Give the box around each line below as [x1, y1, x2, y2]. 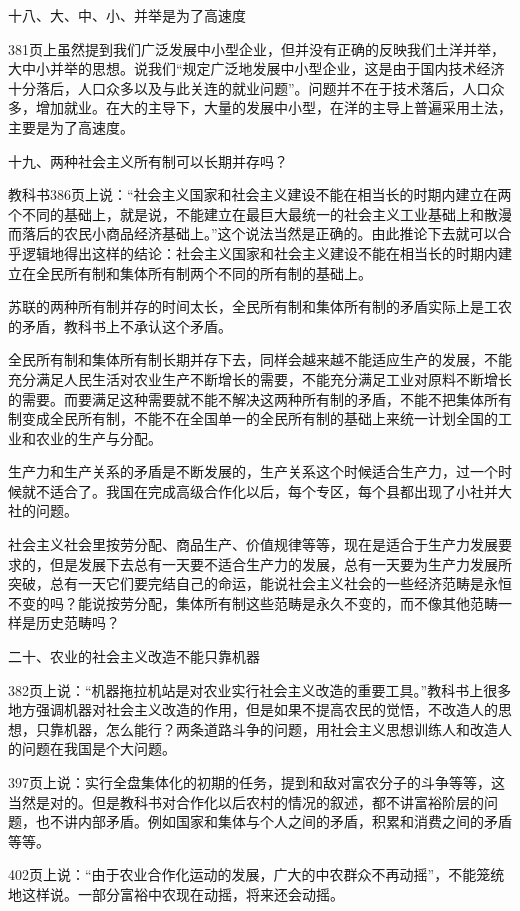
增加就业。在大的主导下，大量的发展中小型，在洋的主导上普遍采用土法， [35, 97, 512, 118]
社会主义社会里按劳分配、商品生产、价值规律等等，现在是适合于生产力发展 [8, 534, 498, 555]
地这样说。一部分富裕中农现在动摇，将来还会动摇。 [8, 883, 344, 904]
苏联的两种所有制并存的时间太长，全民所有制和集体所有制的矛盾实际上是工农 [8, 296, 512, 317]
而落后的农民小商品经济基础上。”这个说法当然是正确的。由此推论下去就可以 [8, 223, 498, 244]
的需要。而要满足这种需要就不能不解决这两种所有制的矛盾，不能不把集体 [8, 388, 484, 409]
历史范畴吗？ [35, 612, 120, 633]
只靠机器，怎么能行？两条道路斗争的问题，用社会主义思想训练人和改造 [35, 718, 498, 739]
